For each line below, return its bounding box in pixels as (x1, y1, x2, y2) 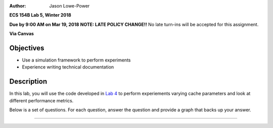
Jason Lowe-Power (49, 3, 90, 9)
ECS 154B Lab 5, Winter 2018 (9, 12, 72, 18)
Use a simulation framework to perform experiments (22, 57, 131, 63)
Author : (9, 3, 26, 9)
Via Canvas (9, 31, 34, 37)
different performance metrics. (9, 97, 74, 103)
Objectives (9, 43, 44, 52)
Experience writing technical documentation (22, 64, 114, 70)
